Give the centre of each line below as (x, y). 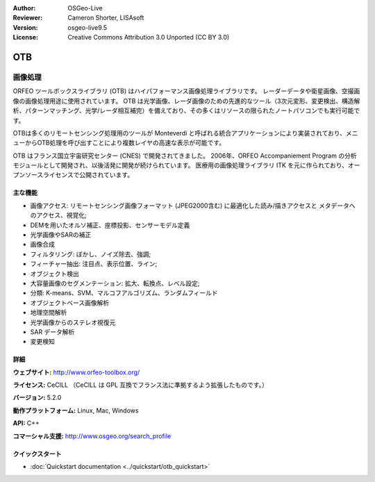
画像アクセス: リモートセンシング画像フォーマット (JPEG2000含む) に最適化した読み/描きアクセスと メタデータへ (193, 206)
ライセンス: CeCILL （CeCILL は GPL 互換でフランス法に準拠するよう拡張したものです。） (141, 385)
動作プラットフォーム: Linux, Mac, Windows (76, 410)
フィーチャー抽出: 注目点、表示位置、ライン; (94, 264)
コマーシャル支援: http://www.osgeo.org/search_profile (92, 436)
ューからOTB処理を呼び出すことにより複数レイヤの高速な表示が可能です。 (119, 143)
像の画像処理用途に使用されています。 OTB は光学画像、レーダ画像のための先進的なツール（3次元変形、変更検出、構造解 (186, 101)
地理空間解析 (49, 313)
